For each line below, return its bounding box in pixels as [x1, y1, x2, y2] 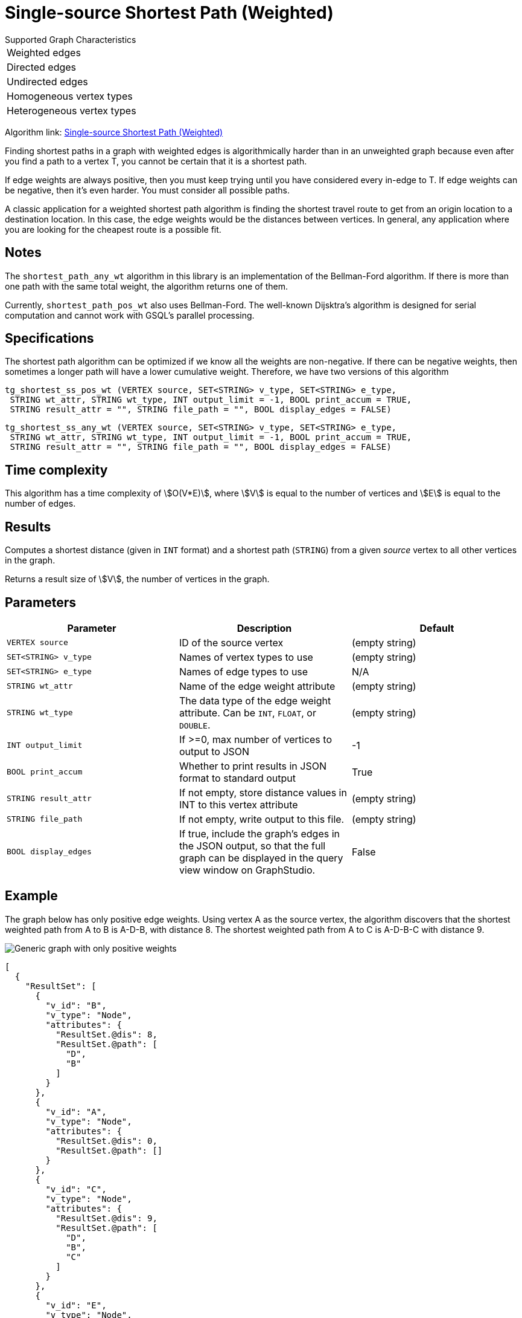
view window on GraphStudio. [179, 863, 316, 876]
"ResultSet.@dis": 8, [56, 1029, 158, 1039]
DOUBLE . [179, 718, 211, 731]
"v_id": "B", [45, 1000, 107, 1010]
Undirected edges [7, 75, 88, 88]
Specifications [5, 331, 94, 346]
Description [237, 622, 292, 634]
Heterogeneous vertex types [7, 104, 136, 117]
